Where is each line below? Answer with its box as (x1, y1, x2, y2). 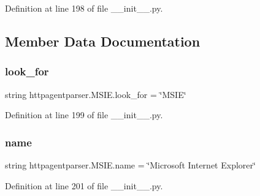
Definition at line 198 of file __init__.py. (5, 2, 163, 14)
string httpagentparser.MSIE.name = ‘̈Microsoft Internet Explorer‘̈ (5, 159, 256, 171)
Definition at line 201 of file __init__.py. (5, 179, 163, 192)
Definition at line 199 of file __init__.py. (5, 108, 163, 121)
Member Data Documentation (5, 31, 201, 50)
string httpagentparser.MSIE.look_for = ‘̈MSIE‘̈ (5, 88, 186, 100)
